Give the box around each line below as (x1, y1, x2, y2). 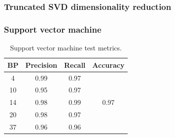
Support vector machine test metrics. (10, 43, 122, 53)
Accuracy (92, 59, 125, 70)
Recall (64, 59, 86, 70)
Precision (25, 59, 57, 70)
